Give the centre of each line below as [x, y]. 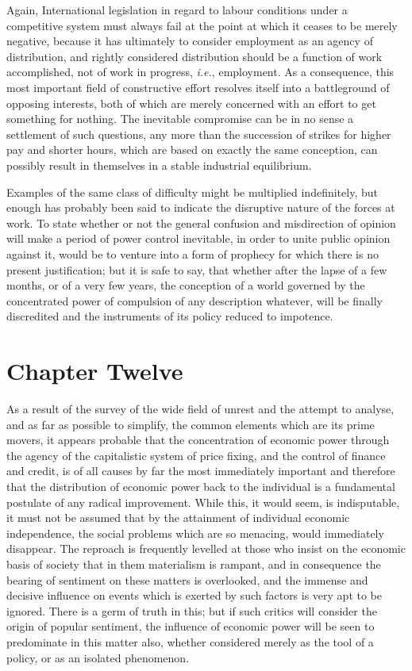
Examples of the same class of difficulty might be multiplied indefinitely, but [192, 192]
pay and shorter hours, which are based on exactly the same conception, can [192, 150]
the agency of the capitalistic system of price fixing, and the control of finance [196, 455]
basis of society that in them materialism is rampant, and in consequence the [194, 564]
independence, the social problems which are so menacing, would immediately [195, 533]
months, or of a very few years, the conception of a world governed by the [186, 285]
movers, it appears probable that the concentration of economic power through [198, 440]
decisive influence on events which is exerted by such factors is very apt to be [194, 595]
